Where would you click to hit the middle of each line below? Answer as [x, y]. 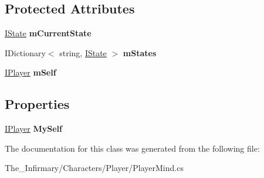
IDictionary [25, 52]
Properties [37, 104]
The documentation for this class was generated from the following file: [132, 148]
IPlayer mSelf [31, 72]
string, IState [83, 52]
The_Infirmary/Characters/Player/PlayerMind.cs [94, 168]
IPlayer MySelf [33, 129]
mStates [140, 52]
